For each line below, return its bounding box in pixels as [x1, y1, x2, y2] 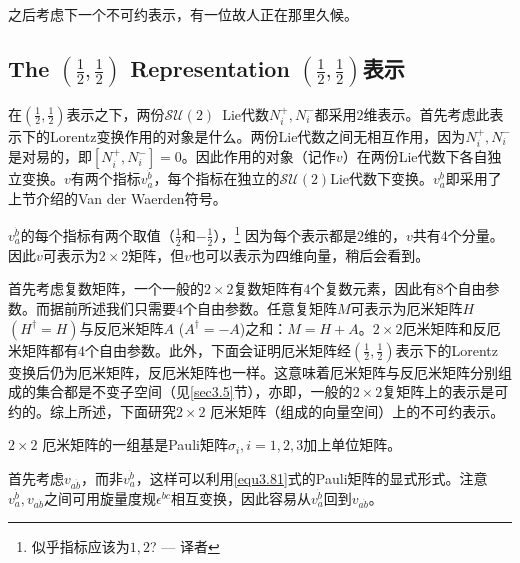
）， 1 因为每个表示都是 [213, 222, 357, 245]
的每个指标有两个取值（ [20, 224, 175, 245]
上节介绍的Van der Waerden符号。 [8, 187, 227, 208]
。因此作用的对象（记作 [181, 146, 336, 167]
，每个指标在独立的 [153, 168, 280, 189]
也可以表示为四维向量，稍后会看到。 [191, 244, 430, 265]
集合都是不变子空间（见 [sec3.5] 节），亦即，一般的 [35, 381, 353, 402]
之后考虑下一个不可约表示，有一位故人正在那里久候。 [8, 4, 358, 24]
